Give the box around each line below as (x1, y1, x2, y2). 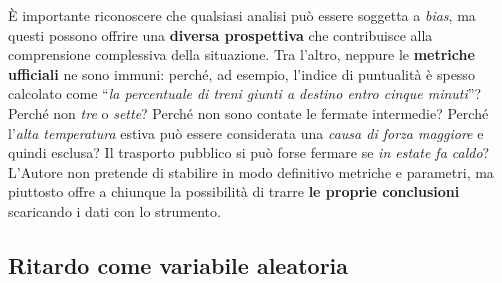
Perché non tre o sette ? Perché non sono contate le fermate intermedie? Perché (8, 102, 489, 123)
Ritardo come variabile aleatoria (8, 249, 349, 280)
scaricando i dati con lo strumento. (8, 200, 221, 221)
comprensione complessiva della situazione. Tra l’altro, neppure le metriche (8, 44, 475, 65)
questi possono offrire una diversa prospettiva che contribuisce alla (8, 24, 433, 45)
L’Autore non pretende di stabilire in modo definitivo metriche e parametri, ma (8, 161, 494, 182)
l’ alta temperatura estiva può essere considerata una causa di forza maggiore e (8, 122, 484, 143)
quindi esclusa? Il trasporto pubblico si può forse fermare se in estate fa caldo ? (8, 142, 490, 163)
